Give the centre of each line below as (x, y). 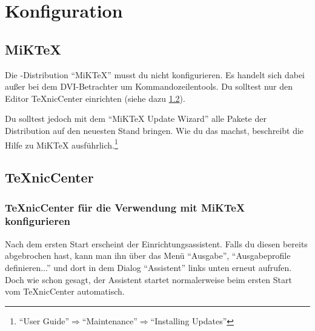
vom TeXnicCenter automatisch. (65, 291)
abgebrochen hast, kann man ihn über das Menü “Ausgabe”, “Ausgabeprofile (148, 256)
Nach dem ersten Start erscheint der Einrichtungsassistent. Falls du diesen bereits (156, 243)
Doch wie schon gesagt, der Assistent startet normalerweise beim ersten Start (148, 279)
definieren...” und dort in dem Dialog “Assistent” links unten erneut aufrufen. (148, 267)
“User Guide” (44, 320)
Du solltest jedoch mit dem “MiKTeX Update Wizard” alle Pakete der (136, 119)
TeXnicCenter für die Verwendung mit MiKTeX (125, 207)
